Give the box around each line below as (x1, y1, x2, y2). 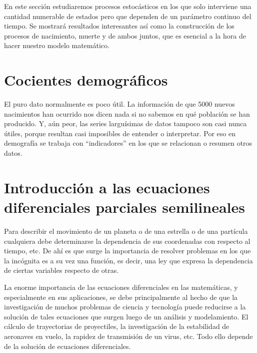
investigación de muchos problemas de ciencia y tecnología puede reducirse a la (4, 301, 246, 312)
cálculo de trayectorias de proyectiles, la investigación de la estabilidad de (4, 321, 229, 331)
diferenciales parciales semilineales (4, 197, 245, 217)
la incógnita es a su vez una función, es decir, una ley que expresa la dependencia (4, 255, 253, 265)
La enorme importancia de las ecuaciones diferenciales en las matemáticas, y (4, 281, 238, 292)
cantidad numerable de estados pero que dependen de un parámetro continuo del (4, 11, 251, 21)
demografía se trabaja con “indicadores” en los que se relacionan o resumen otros (4, 138, 252, 148)
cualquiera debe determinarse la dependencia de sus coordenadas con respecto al (4, 235, 250, 246)
